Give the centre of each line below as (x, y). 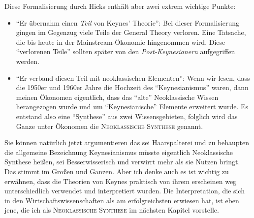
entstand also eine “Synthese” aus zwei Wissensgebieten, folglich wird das (127, 116)
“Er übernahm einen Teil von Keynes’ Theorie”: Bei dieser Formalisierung (128, 22)
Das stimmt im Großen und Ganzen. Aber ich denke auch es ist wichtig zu (117, 171)
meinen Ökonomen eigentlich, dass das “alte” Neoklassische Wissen (117, 97)
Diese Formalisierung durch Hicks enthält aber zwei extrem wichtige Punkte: (120, 6)
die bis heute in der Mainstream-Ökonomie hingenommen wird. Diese (121, 42)
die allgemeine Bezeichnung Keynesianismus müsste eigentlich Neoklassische (119, 152)
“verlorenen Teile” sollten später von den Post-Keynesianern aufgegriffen (126, 51)
